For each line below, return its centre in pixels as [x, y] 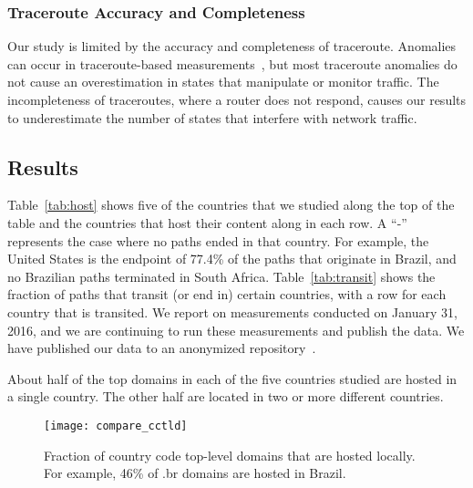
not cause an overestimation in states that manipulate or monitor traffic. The [223, 82]
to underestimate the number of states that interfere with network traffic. [212, 117]
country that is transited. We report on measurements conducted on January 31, [232, 311]
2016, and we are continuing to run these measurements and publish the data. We [236, 330]
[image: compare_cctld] [116, 426]
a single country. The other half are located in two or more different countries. [226, 396]
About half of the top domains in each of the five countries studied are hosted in [232, 378]
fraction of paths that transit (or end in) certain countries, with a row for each [227, 294]
